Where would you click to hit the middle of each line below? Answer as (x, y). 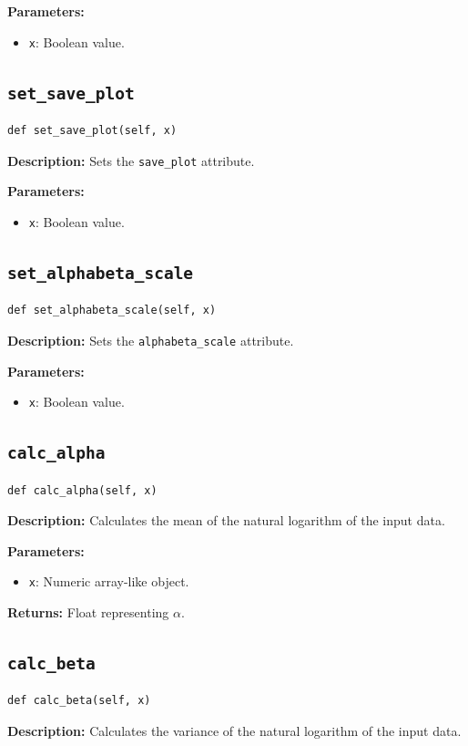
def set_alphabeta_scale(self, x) (112, 311)
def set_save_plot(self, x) (92, 131)
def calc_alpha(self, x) (82, 490)
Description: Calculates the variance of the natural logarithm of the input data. (234, 730)
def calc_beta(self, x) (79, 701)
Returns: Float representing (88, 612)
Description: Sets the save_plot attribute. (131, 160)
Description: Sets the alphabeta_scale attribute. (151, 340)
